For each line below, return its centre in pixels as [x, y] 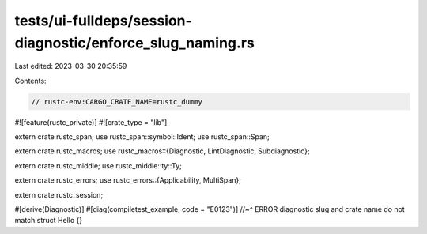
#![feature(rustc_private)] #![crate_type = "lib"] [91, 122]
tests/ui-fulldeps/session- [104, 21]
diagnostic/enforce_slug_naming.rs [134, 43]
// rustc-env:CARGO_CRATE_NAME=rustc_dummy [117, 102]
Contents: [30, 81]
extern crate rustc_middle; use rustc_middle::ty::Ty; [98, 165]
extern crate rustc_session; [59, 194]
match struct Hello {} [49, 221]
